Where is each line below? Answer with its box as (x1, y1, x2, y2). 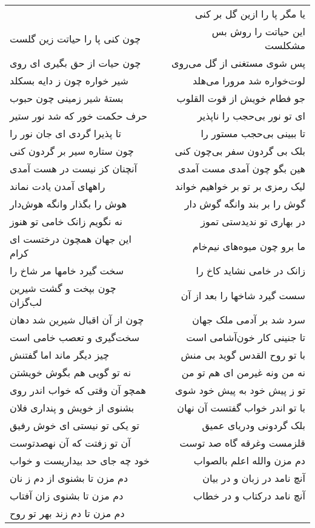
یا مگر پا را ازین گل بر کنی (195, 7, 305, 21)
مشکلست (265, 38, 305, 52)
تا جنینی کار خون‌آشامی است (186, 330, 305, 344)
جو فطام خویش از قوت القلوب (176, 91, 305, 105)
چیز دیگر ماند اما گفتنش (10, 348, 110, 362)
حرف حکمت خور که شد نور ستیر (10, 109, 148, 123)
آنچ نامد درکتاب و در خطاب (193, 489, 305, 503)
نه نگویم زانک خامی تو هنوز (10, 214, 122, 228)
